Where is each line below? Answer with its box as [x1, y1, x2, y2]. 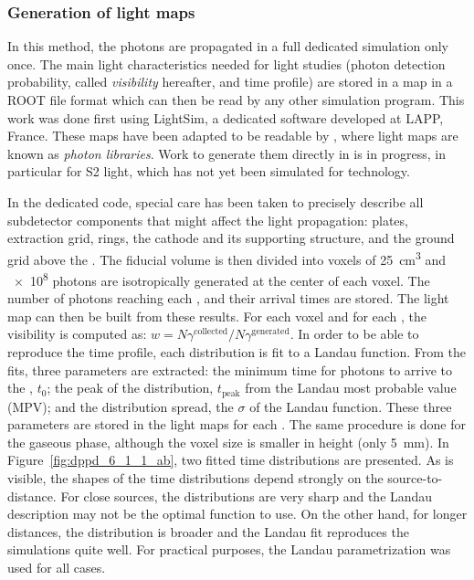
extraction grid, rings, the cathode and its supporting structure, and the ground [7, 228, 455, 248]
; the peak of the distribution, [47, 378, 214, 397]
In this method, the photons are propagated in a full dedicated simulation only [7, 37, 448, 56]
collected [194, 327, 228, 337]
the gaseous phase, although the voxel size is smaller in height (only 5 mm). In [7, 432, 449, 451]
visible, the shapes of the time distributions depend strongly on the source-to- [7, 469, 443, 488]
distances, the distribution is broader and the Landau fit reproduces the [7, 522, 409, 541]
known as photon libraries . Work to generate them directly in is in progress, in [7, 143, 446, 163]
